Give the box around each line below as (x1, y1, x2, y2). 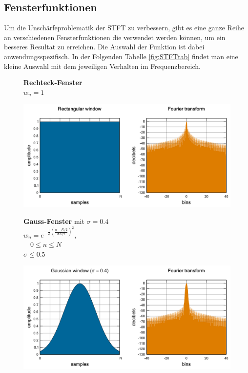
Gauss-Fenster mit (23, 216, 84, 226)
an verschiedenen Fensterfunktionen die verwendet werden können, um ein (4, 32, 226, 42)
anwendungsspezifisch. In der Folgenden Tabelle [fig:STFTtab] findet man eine (4, 51, 238, 61)
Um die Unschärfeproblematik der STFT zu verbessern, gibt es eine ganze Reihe (4, 22, 245, 33)
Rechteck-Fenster (23, 77, 83, 88)
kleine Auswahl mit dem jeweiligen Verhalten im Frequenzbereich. (4, 61, 201, 71)
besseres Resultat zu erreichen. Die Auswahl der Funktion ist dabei (4, 42, 205, 52)
